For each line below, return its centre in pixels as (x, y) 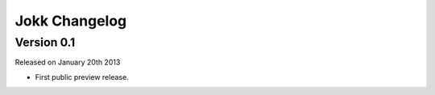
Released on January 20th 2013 (68, 62)
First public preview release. (82, 77)
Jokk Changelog (71, 21)
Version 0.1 (45, 42)
